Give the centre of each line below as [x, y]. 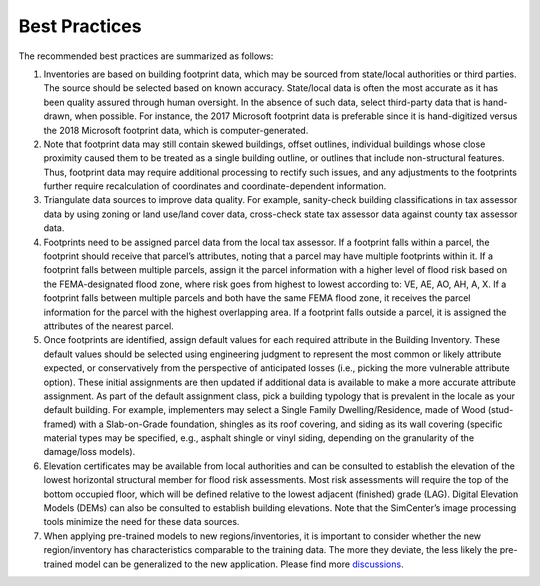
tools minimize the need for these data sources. [141, 522]
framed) [60, 424]
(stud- [500, 410]
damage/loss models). [89, 452]
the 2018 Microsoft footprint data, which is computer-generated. [176, 130]
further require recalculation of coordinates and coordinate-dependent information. [215, 186]
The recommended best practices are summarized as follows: [146, 56]
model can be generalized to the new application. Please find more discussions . [239, 564]
